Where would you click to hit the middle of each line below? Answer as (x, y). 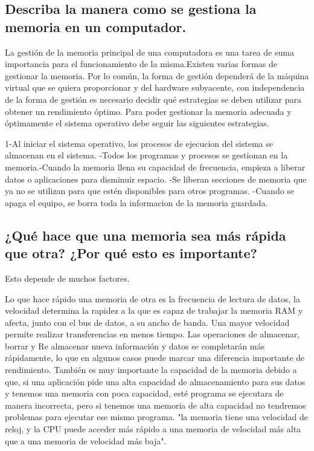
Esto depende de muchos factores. (67, 278)
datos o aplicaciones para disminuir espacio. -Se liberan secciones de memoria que (156, 179)
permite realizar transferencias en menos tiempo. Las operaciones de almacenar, (152, 334)
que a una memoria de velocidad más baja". (86, 440)
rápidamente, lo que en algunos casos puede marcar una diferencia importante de (155, 358)
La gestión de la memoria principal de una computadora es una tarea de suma (149, 52)
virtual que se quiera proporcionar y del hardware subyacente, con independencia (155, 87)
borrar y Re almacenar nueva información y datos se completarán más (135, 346)
